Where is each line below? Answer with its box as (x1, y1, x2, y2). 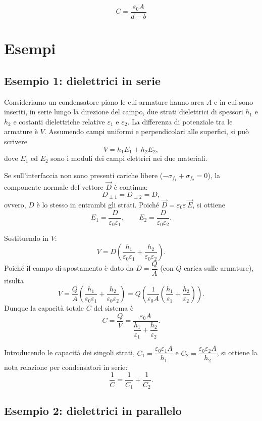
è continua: (114, 181, 148, 192)
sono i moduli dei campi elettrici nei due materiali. (50, 153, 207, 163)
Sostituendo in (4, 233, 48, 243)
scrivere (4, 136, 28, 147)
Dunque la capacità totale (4, 303, 84, 313)
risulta (4, 275, 24, 285)
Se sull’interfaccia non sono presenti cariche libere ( (4, 170, 163, 180)
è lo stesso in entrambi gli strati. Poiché (36, 199, 159, 209)
